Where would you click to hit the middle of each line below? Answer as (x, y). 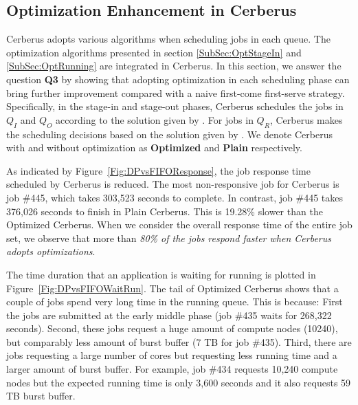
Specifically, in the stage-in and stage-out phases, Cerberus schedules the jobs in (175, 106)
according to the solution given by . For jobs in (155, 119)
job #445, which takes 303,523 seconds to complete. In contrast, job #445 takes (175, 197)
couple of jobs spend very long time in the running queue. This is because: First (175, 302)
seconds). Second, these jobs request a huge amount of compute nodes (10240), (172, 328)
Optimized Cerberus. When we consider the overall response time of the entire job (179, 225)
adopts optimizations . (51, 251)
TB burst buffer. (41, 396)
